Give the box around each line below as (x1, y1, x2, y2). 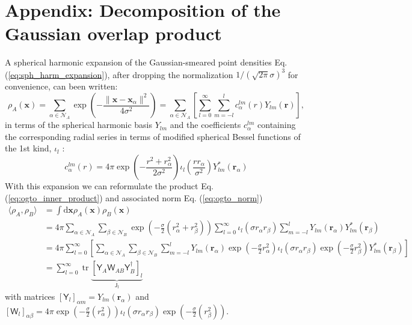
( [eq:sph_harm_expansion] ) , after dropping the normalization (5, 68, 233, 80)
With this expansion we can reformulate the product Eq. (5, 180, 214, 192)
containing (257, 118, 296, 131)
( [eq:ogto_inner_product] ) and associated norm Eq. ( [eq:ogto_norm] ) (5, 191, 263, 204)
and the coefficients (170, 118, 241, 131)
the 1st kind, (5, 142, 52, 154)
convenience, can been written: (5, 80, 118, 93)
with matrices (5, 290, 55, 302)
